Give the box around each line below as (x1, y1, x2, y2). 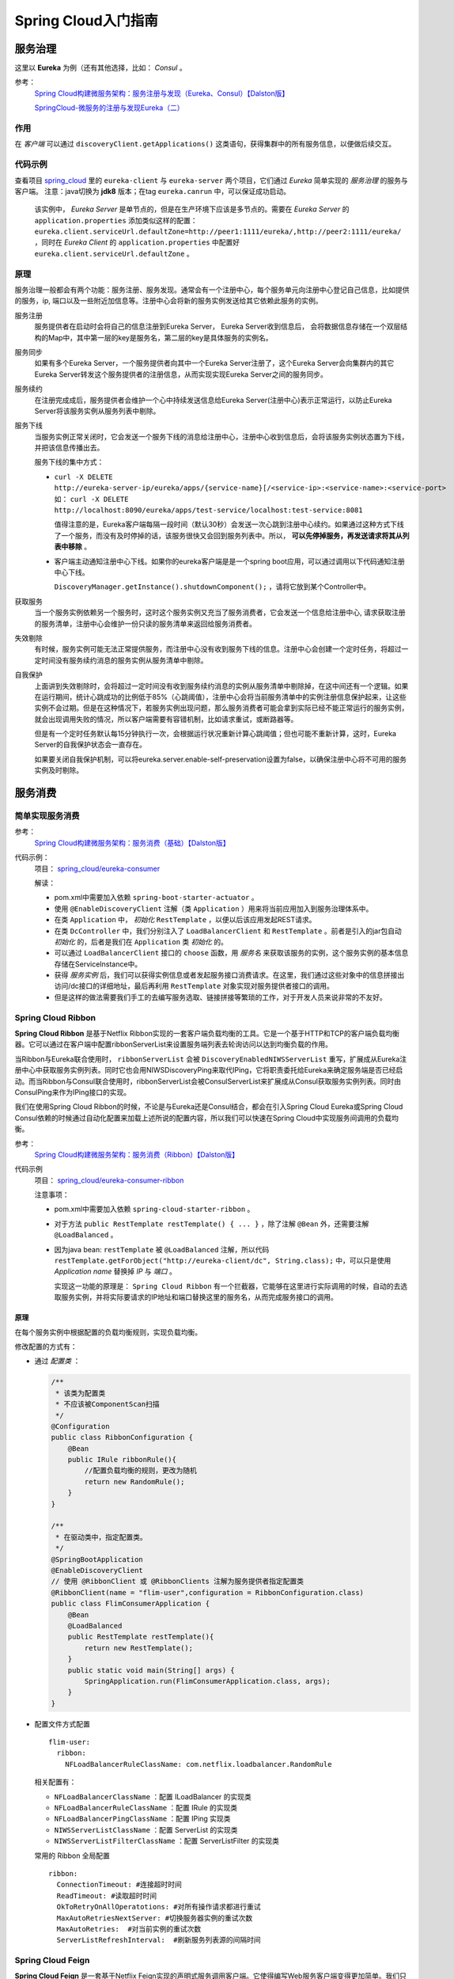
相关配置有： (34, 1777, 77, 1787)
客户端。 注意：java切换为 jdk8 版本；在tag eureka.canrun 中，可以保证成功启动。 (14, 186, 290, 196)
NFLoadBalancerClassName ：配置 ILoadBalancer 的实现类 (54, 1791, 252, 1801)
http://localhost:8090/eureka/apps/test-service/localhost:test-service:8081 (54, 506, 363, 515)
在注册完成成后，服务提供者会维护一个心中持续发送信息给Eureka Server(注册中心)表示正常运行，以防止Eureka (34, 395, 392, 405)
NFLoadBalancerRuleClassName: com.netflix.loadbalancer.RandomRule (64, 1760, 332, 1768)
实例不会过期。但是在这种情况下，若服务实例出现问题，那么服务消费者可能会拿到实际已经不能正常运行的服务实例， (34, 703, 409, 712)
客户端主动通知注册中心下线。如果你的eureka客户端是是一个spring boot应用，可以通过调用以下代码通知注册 (54, 556, 405, 566)
